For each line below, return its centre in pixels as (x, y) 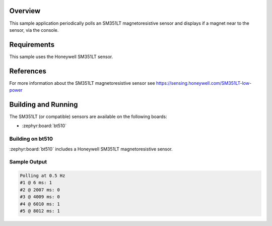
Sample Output (28, 162)
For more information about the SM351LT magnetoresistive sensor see (82, 83)
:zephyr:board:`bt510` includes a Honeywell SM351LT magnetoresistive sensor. (91, 149)
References (28, 71)
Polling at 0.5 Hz (43, 176)
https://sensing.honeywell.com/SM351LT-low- (204, 83)
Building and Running (44, 104)
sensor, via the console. (34, 30)
